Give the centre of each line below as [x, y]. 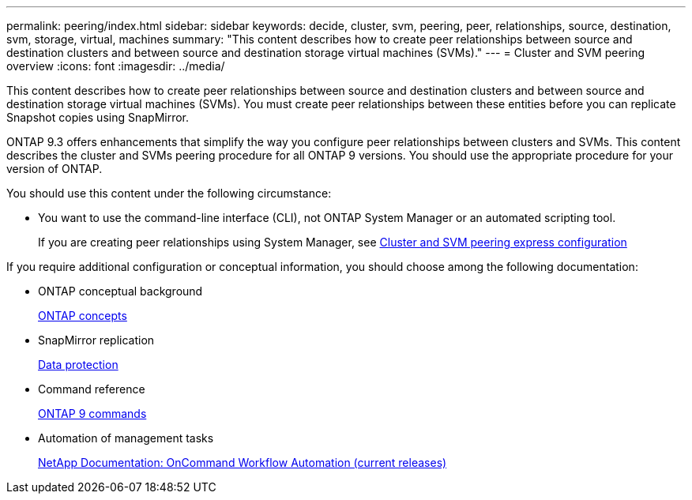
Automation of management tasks [126, 438]
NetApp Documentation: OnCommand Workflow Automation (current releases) [243, 462]
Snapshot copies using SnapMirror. [98, 117]
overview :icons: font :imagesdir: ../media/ [116, 66]
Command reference [92, 389]
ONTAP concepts [83, 316]
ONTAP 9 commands [92, 414]
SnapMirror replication [96, 340]
